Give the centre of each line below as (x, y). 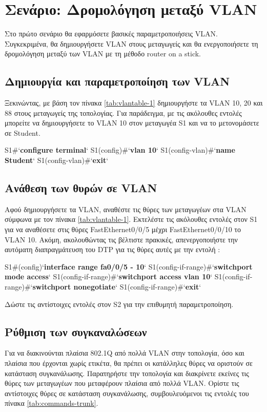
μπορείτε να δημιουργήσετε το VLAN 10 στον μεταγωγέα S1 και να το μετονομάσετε (132, 123)
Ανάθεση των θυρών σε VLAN (81, 188)
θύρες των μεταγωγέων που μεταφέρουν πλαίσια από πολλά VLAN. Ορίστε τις (122, 383)
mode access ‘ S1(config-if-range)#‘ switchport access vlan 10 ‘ (109, 276)
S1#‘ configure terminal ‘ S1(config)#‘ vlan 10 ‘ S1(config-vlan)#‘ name (120, 150)
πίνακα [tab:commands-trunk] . (52, 403)
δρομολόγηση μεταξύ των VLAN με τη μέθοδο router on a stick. (103, 54)
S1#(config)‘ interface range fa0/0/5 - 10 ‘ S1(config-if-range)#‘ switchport (129, 266)
